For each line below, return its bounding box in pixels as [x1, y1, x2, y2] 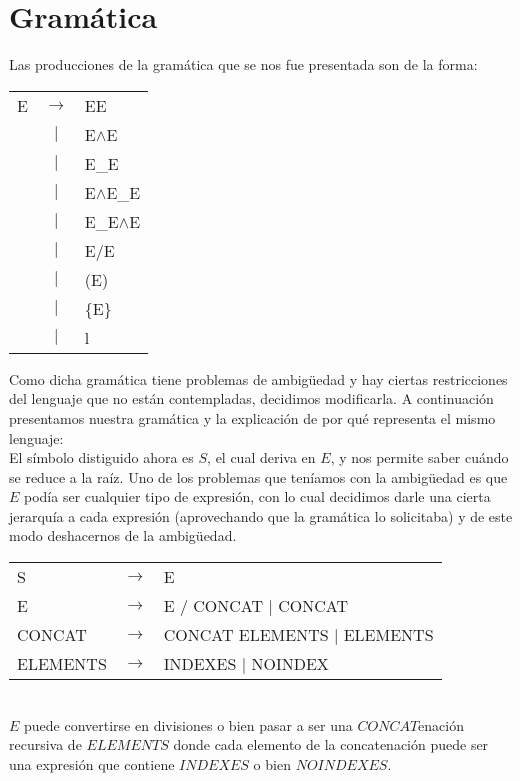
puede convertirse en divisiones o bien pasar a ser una [24, 714, 353, 735]
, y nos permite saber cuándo [330, 447, 509, 468]
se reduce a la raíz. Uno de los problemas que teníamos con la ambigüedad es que [9, 466, 508, 487]
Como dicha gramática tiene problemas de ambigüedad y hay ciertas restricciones [9, 368, 508, 389]
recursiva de [9, 734, 82, 755]
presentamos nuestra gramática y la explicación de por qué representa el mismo [9, 407, 496, 428]
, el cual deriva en [207, 447, 316, 468]
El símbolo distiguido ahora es [9, 447, 194, 468]
